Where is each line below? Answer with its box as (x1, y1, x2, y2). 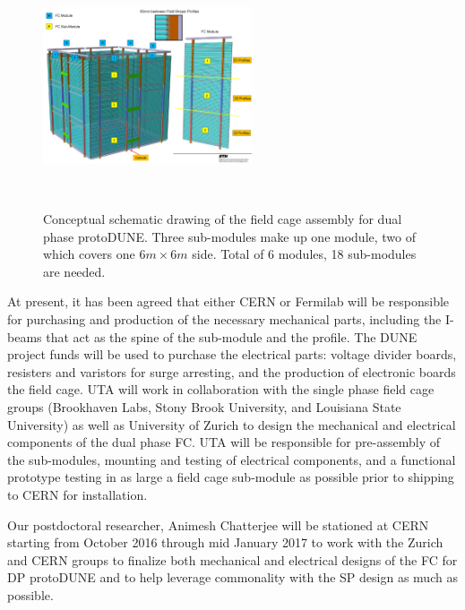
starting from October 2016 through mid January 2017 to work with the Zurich (7, 533, 443, 552)
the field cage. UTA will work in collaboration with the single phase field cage (7, 380, 435, 399)
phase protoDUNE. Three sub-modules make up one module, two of (43, 227, 417, 245)
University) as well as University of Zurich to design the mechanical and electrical (7, 415, 456, 434)
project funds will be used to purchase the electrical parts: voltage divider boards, (7, 345, 457, 364)
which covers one (43, 245, 135, 263)
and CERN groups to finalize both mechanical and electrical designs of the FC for (7, 550, 458, 569)
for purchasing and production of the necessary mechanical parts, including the (7, 310, 442, 329)
